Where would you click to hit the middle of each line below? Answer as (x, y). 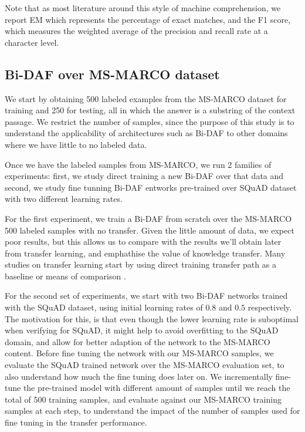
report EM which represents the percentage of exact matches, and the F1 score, (148, 19)
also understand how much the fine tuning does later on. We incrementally (139, 376)
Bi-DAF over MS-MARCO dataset (112, 74)
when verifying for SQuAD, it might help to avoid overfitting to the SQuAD (142, 330)
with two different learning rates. (64, 199)
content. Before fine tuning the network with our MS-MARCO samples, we (139, 353)
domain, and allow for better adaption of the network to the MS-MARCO (138, 341)
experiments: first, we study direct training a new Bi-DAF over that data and (144, 176)
